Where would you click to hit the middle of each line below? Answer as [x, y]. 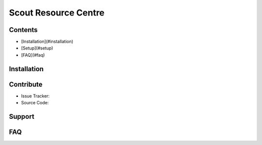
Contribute [26, 84]
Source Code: [35, 103]
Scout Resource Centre [57, 13]
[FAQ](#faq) [33, 55]
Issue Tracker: [35, 96]
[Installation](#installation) [47, 42]
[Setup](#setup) [37, 48]
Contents [23, 30]
